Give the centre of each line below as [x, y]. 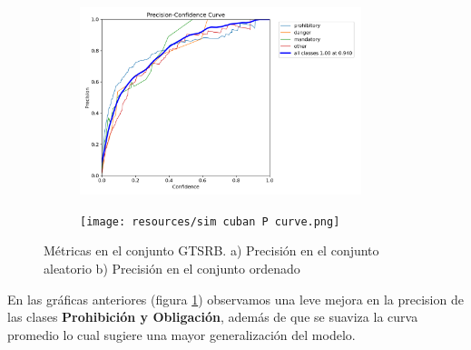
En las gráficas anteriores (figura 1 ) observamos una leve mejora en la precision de [235, 299]
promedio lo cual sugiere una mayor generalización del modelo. [182, 334]
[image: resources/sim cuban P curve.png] [210, 221]
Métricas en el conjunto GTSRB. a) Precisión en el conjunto [211, 250]
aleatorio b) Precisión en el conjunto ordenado [172, 269]
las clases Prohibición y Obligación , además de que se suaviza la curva [213, 317]
